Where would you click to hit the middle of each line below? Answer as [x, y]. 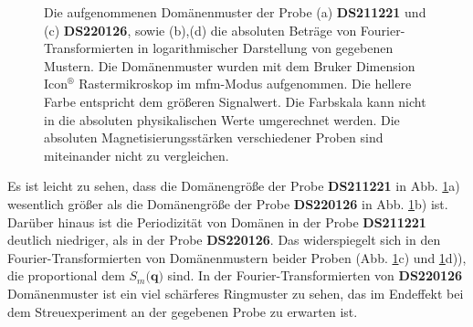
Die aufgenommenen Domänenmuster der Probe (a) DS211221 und [235, 12]
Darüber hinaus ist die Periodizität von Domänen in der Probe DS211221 [217, 222]
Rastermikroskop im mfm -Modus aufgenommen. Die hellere [245, 84]
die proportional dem [66, 275]
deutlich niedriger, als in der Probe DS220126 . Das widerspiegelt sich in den [224, 240]
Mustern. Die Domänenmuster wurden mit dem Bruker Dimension [230, 65]
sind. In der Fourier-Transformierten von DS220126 [315, 275]
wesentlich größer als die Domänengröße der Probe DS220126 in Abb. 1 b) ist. [228, 203]
